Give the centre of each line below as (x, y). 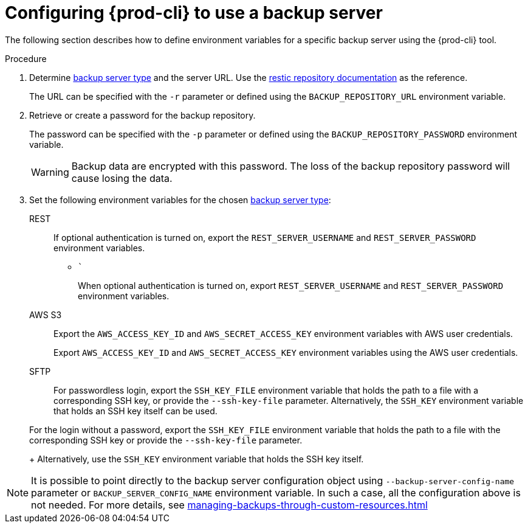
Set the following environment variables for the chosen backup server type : (180, 200)
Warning (50, 172)
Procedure (26, 58)
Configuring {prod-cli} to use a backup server (194, 13)
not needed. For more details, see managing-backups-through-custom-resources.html (229, 505)
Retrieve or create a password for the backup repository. (142, 115)
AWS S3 (46, 314)
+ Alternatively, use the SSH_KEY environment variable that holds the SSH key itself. (197, 459)
